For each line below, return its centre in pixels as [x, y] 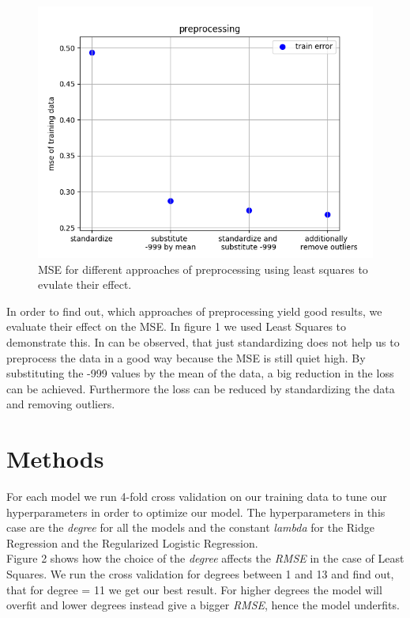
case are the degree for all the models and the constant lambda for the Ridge [190, 527]
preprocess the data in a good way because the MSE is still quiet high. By [186, 357]
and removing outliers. [61, 404]
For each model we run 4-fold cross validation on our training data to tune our [197, 497]
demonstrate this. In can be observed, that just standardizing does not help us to [203, 341]
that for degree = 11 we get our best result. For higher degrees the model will [194, 589]
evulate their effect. [85, 284]
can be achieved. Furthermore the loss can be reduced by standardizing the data [201, 388]
